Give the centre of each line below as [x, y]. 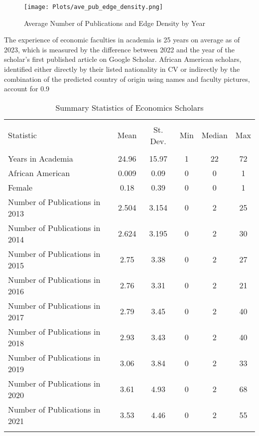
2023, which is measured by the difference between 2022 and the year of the [119, 49]
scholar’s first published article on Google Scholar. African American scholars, [123, 59]
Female [20, 187]
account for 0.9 [27, 89]
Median [214, 135]
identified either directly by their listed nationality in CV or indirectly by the [122, 69]
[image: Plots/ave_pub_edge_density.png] [94, 7]
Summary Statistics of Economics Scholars [129, 107]
